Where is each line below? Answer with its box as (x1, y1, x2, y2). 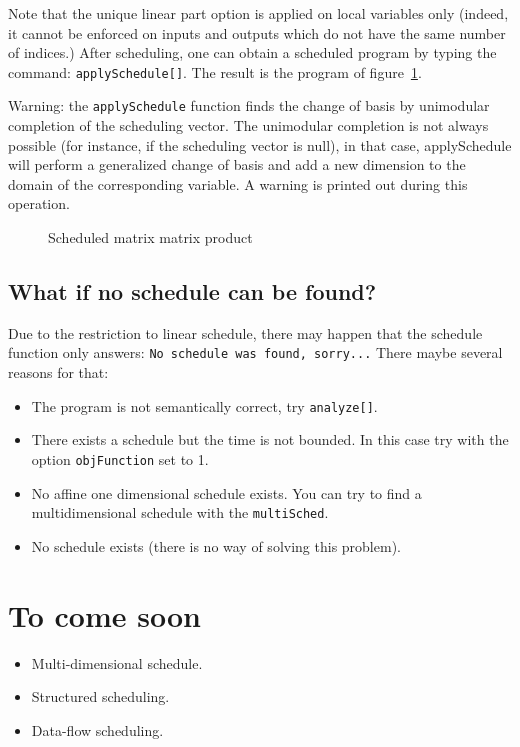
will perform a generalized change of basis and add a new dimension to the (8, 154, 466, 175)
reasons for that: (8, 362, 109, 383)
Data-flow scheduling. (31, 719, 164, 740)
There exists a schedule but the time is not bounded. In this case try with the (31, 429, 509, 450)
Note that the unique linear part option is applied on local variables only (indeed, (8, 3, 509, 23)
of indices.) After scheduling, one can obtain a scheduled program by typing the (8, 42, 497, 63)
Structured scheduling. (31, 686, 170, 707)
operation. (8, 193, 70, 214)
